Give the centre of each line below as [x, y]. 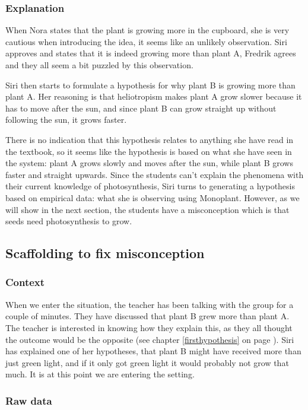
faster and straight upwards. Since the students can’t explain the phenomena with [155, 174]
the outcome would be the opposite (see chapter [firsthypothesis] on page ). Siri [150, 339]
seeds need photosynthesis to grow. [69, 221]
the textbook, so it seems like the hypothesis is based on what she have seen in [149, 151]
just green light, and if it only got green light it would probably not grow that [147, 362]
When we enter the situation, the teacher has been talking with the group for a [150, 304]
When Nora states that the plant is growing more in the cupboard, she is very [147, 30]
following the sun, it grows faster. [66, 120]
